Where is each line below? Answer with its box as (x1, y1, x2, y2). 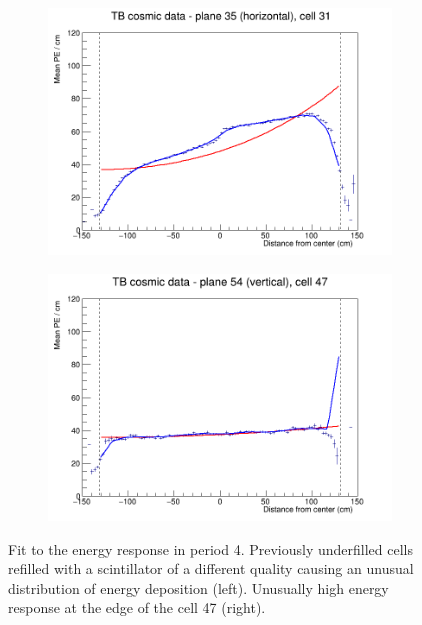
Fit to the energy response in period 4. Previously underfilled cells (8, 538, 413, 559)
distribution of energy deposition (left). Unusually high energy (8, 577, 389, 598)
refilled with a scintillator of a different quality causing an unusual (8, 558, 414, 579)
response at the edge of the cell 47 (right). (8, 597, 266, 618)
